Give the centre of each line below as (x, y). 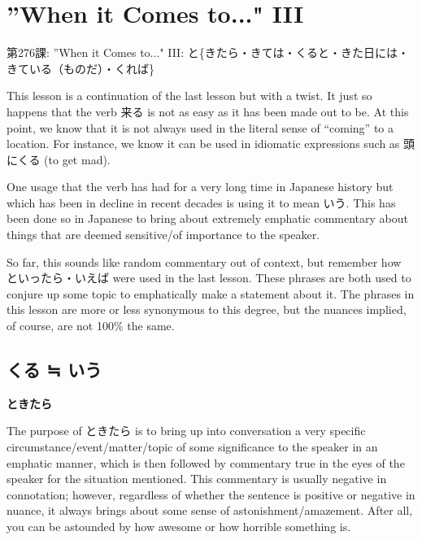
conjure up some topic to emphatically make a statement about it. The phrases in (211, 293)
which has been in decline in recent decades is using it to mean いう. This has (201, 202)
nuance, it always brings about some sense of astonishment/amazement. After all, (210, 510)
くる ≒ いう (54, 370)
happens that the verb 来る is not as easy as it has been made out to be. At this (208, 111)
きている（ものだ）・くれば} (80, 68)
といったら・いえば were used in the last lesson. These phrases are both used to (209, 278)
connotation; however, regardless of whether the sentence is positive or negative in (211, 494)
